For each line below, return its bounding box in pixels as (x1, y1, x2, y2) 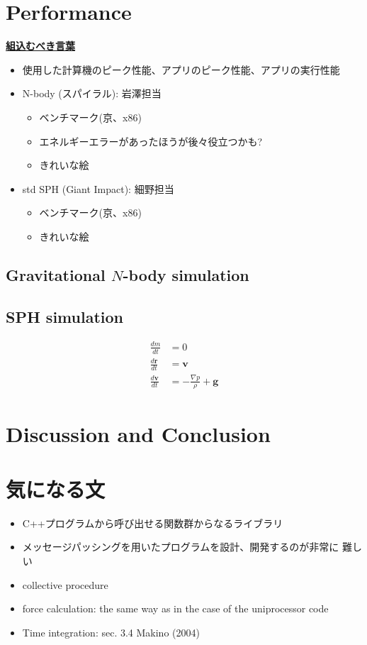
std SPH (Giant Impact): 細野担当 (22, 181, 174, 196)
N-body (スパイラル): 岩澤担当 (22, 86, 162, 101)
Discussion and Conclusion (6, 419, 271, 448)
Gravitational (6, 263, 106, 285)
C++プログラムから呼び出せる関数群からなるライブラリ (22, 515, 283, 530)
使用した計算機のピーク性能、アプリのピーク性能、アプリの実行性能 (22, 62, 340, 77)
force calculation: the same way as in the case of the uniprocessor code (22, 601, 329, 616)
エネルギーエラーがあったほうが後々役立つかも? (39, 133, 263, 148)
